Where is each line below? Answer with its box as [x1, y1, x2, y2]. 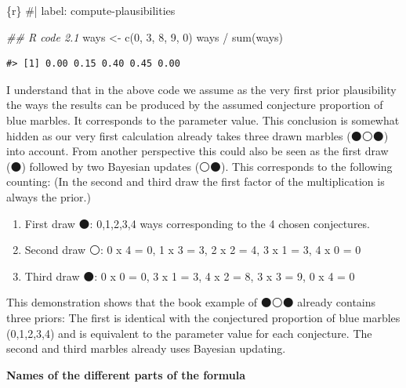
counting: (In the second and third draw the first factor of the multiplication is [6, 173, 385, 190]
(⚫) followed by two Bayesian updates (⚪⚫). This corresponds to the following [6, 158, 393, 174]
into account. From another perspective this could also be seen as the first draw [6, 143, 389, 159]
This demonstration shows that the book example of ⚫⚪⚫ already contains [6, 294, 376, 310]
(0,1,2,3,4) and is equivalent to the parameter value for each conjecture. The [6, 325, 372, 341]
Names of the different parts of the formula [6, 366, 245, 383]
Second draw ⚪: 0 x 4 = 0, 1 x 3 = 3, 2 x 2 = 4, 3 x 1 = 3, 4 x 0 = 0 [24, 241, 361, 258]
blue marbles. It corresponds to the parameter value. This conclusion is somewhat [6, 111, 400, 128]
